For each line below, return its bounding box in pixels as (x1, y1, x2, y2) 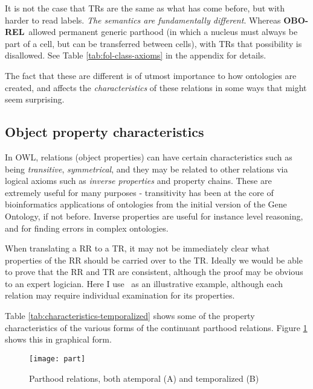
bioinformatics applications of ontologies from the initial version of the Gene (5, 198, 287, 210)
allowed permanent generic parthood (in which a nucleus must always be (28, 25, 298, 38)
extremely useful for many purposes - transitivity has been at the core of (5, 186, 274, 198)
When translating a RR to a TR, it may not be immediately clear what (5, 242, 270, 255)
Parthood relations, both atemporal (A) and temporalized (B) (29, 372, 259, 384)
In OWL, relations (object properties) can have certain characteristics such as (5, 150, 292, 163)
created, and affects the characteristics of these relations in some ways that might (5, 81, 307, 93)
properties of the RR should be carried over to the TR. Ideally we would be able (5, 253, 303, 266)
